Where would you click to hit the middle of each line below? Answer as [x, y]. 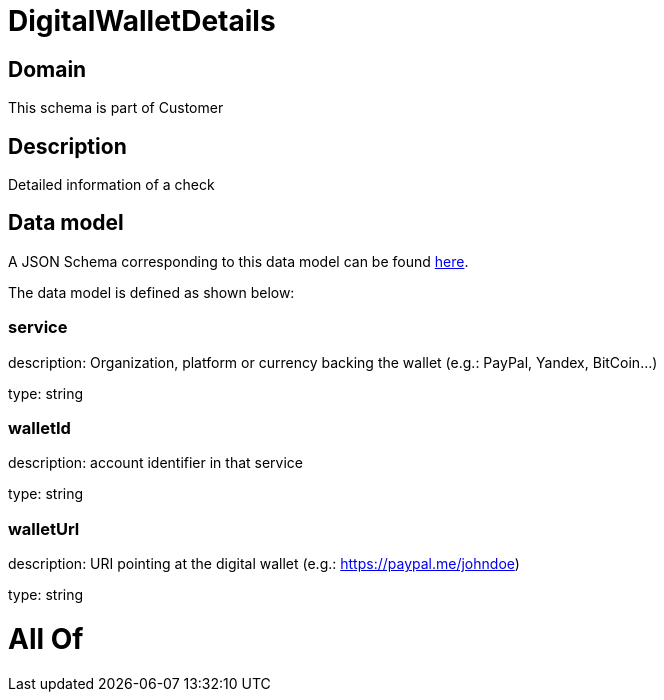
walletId [39, 427]
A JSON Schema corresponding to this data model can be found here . [238, 261]
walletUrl [44, 528]
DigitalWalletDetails [142, 21]
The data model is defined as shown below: [151, 292]
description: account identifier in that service [156, 463]
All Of [46, 638]
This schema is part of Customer [116, 108]
